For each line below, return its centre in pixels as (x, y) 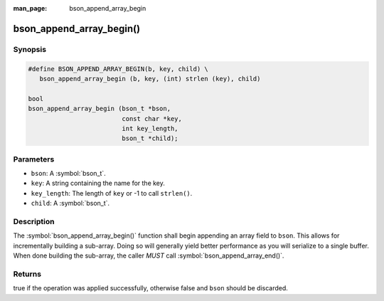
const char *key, (152, 118)
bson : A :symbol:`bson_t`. (68, 174)
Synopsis (30, 49)
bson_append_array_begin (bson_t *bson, (99, 109)
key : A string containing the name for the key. (98, 183)
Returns (27, 274)
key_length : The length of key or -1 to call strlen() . (112, 193)
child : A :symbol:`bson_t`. (70, 204)
